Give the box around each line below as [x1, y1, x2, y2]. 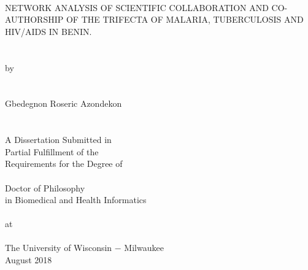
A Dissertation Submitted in [5, 133, 112, 146]
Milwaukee [124, 241, 164, 254]
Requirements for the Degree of [5, 157, 123, 170]
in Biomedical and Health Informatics [5, 193, 147, 206]
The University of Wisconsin [5, 241, 112, 254]
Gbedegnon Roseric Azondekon [5, 97, 122, 110]
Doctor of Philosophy [5, 181, 85, 194]
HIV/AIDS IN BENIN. [5, 25, 92, 37]
